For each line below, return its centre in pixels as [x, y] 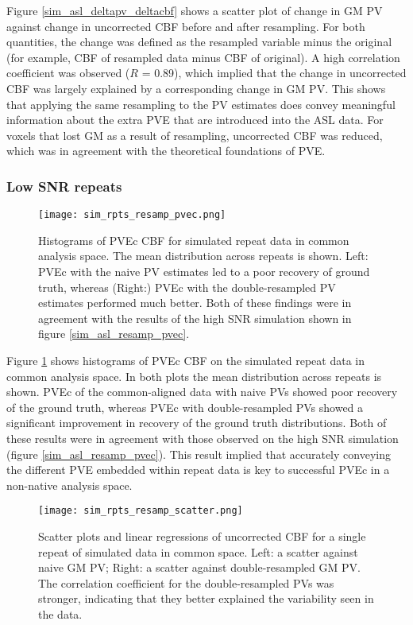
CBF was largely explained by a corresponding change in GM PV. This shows [196, 88]
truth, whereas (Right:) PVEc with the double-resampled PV [187, 287]
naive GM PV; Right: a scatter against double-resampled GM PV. [199, 567]
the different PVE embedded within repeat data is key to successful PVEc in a [198, 470]
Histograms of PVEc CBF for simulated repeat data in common [194, 240]
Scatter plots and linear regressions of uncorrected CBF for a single [202, 536]
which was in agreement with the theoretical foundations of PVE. [166, 151]
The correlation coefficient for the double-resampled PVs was [186, 582]
